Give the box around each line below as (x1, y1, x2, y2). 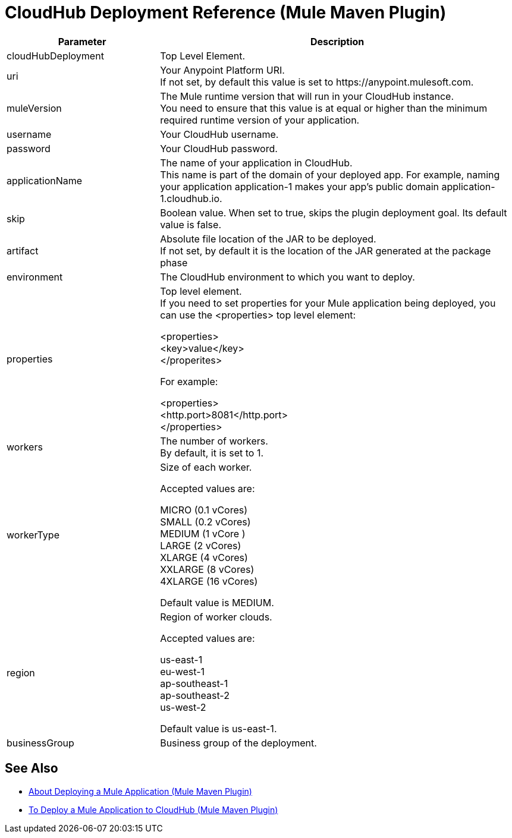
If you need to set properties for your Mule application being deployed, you (160, 297, 496, 309)
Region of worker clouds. (160, 610, 272, 623)
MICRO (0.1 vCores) (160, 503, 248, 516)
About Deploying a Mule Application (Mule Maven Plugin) (29, 786, 252, 796)
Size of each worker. (160, 461, 252, 473)
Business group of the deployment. (160, 736, 317, 749)
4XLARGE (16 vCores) (160, 575, 258, 587)
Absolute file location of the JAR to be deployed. (160, 232, 376, 245)
